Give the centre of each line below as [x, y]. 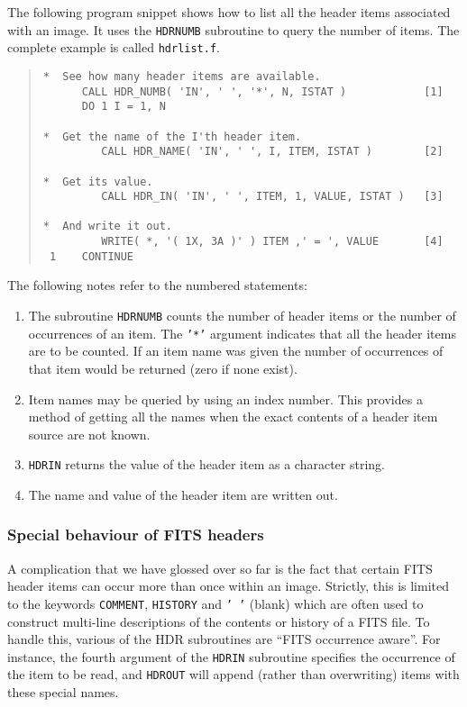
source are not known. [89, 434]
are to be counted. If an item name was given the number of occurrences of [236, 351]
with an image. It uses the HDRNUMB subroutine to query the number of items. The [233, 29]
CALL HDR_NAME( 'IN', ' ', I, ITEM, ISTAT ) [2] [272, 152]
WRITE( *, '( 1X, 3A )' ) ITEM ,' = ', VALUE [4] [272, 242]
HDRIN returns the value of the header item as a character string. [206, 464]
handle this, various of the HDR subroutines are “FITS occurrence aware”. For [224, 639]
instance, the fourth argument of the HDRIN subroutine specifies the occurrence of [231, 656]
